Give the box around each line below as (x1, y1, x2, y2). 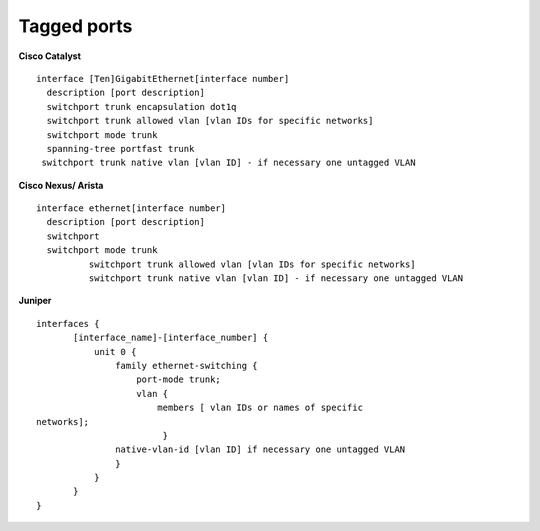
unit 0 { (93, 346, 137, 357)
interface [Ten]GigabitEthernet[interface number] (36, 73, 290, 84)
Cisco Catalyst (18, 50, 82, 62)
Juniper (18, 295, 52, 307)
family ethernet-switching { (115, 360, 259, 371)
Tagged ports (18, 15, 133, 37)
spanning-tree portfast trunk (46, 143, 195, 154)
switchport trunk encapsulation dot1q (46, 101, 237, 112)
